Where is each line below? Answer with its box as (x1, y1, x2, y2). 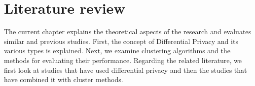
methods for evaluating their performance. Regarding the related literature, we (4, 55, 242, 65)
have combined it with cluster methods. (4, 74, 123, 85)
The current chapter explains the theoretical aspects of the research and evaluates (4, 26, 252, 37)
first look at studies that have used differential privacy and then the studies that (4, 64, 247, 75)
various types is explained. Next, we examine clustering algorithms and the (4, 45, 230, 56)
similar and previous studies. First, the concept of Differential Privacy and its (4, 36, 238, 46)
